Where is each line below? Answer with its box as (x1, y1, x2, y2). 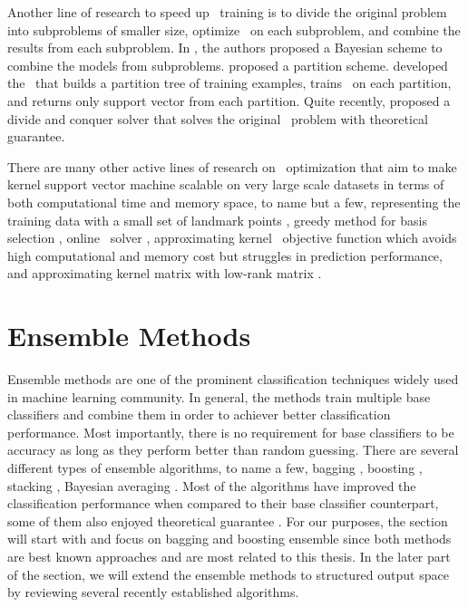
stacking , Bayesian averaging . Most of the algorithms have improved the (7, 476, 416, 495)
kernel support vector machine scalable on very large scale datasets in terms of (7, 175, 444, 194)
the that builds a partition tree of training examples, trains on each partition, (7, 73, 452, 92)
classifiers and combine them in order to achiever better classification (7, 405, 391, 424)
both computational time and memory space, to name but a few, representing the (7, 192, 461, 211)
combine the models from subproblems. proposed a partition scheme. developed (7, 55, 448, 74)
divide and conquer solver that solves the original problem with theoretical (7, 109, 429, 128)
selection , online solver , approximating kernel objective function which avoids (7, 228, 457, 247)
